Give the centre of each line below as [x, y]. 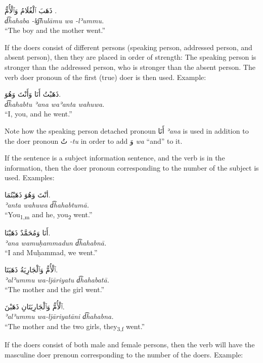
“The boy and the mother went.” [55, 30]
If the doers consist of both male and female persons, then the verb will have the [130, 345]
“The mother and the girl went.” [55, 289]
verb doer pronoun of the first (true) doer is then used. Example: [105, 77]
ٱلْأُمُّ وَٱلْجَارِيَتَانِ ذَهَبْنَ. [35, 306]
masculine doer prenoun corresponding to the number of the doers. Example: [124, 354]
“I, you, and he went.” [38, 114]
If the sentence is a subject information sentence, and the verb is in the [115, 158]
